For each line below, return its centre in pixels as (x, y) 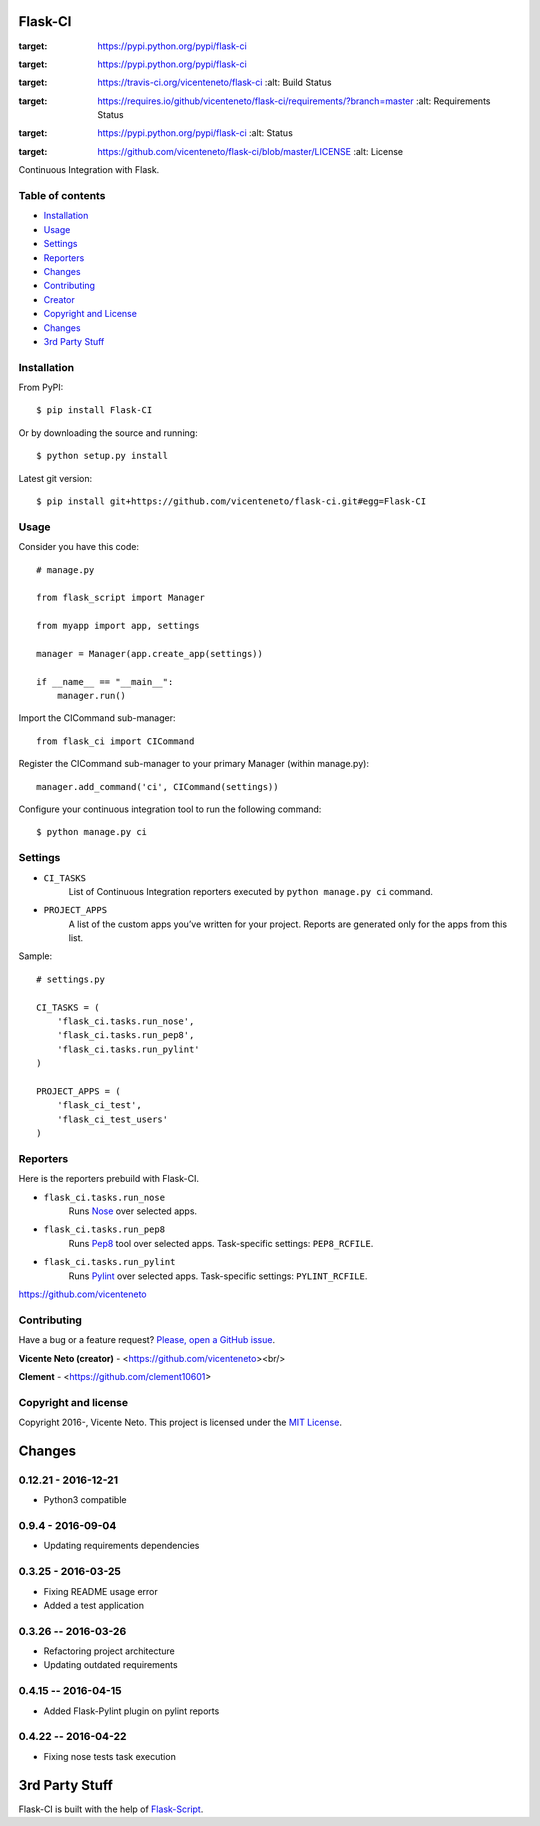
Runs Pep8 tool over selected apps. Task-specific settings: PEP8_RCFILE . (221, 1243)
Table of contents (62, 196)
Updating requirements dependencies (121, 1546)
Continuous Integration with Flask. (89, 170)
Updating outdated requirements (111, 1665)
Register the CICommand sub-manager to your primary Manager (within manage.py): (194, 764)
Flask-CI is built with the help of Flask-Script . (111, 1809)
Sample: (35, 956)
